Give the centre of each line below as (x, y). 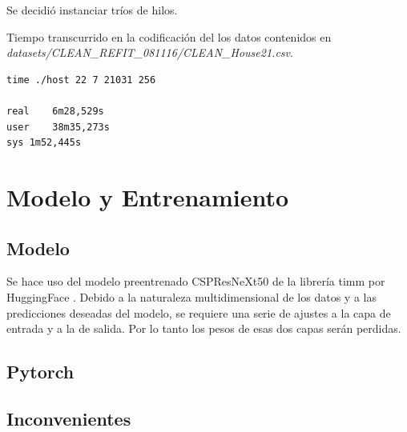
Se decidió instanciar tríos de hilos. (92, 10)
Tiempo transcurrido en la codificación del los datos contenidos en (169, 36)
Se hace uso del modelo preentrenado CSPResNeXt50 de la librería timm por (196, 281)
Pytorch (40, 372)
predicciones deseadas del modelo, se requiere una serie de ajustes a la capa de (199, 312)
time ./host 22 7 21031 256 (81, 80)
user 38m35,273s (58, 127)
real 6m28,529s (55, 111)
